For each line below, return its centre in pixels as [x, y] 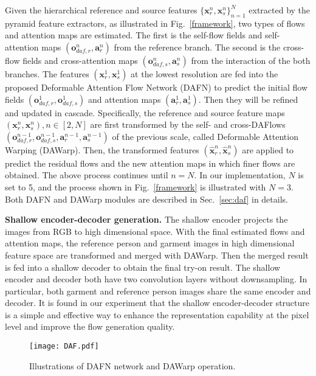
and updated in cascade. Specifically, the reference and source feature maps [145, 112]
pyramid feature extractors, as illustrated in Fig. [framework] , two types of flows [155, 23]
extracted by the [280, 10]
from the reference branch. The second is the [197, 47]
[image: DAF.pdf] [64, 346]
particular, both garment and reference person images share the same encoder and [158, 291]
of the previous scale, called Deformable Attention [205, 136]
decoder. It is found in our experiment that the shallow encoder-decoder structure [157, 303]
